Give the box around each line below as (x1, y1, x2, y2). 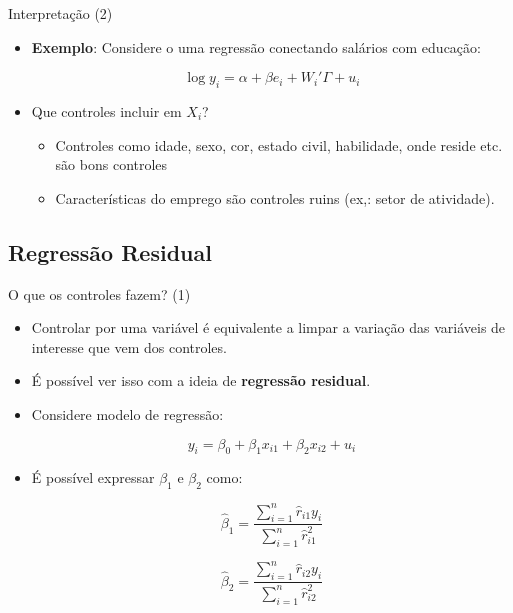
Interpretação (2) (8, 3, 113, 23)
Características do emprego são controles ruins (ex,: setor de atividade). (55, 187, 495, 208)
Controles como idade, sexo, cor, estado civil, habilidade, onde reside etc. (55, 134, 503, 155)
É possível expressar (31, 467, 155, 488)
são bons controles (55, 154, 168, 175)
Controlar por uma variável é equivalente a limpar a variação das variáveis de (31, 317, 506, 338)
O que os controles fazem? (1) (8, 283, 191, 304)
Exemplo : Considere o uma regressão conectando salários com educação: (31, 36, 481, 57)
